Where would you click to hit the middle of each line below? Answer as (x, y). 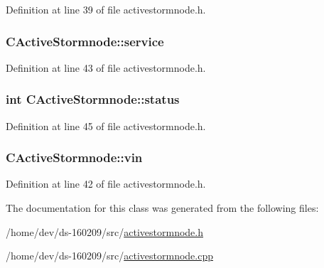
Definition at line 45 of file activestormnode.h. (106, 125)
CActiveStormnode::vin (74, 157)
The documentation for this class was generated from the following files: (162, 208)
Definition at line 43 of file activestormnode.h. (106, 67)
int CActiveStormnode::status (93, 99)
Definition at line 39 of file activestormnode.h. (106, 9)
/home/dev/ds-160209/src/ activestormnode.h (104, 231)
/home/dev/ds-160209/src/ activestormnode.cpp (109, 256)
